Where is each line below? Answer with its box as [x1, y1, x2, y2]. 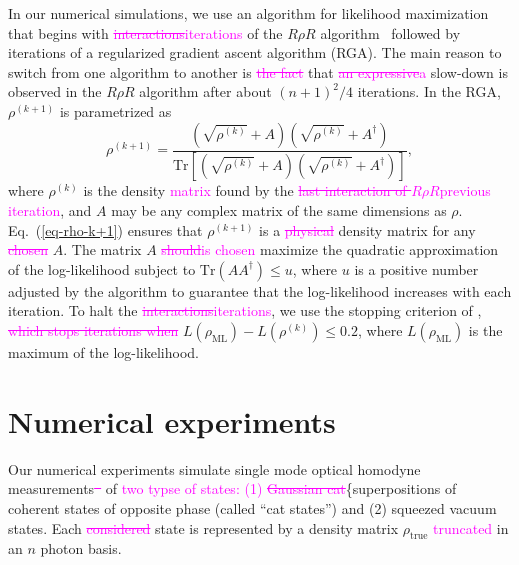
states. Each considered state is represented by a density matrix [8, 517, 399, 538]
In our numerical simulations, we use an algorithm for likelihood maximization [8, 3, 489, 23]
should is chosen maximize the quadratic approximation [161, 239, 499, 260]
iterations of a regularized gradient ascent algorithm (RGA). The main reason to [8, 42, 502, 63]
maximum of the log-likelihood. [8, 342, 199, 362]
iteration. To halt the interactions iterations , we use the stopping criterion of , [8, 300, 482, 321]
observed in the [8, 81, 102, 102]
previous [439, 180, 491, 201]
